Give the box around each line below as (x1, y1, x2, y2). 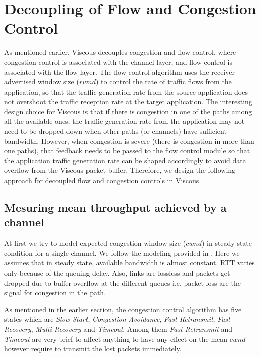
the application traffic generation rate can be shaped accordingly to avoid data (4, 155, 246, 165)
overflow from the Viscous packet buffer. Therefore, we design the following (4, 165, 236, 175)
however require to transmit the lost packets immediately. (4, 343, 182, 354)
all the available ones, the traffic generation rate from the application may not (4, 116, 245, 126)
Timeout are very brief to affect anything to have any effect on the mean (4, 333, 228, 344)
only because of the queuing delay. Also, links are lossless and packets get (4, 267, 230, 278)
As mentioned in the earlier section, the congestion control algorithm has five (4, 304, 242, 314)
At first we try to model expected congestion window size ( (4, 238, 186, 248)
